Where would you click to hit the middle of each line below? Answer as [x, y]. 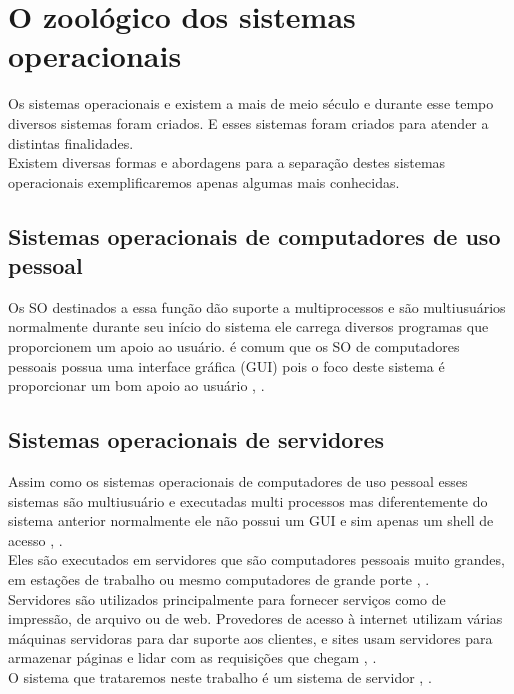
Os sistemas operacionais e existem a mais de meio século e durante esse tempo [251, 103]
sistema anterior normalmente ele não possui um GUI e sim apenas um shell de [251, 520]
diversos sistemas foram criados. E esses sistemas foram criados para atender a [248, 122]
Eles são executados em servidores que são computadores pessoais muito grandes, [256, 559]
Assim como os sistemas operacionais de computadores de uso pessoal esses [238, 481]
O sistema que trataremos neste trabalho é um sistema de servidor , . [220, 676]
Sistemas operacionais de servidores [196, 439]
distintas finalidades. [71, 142]
